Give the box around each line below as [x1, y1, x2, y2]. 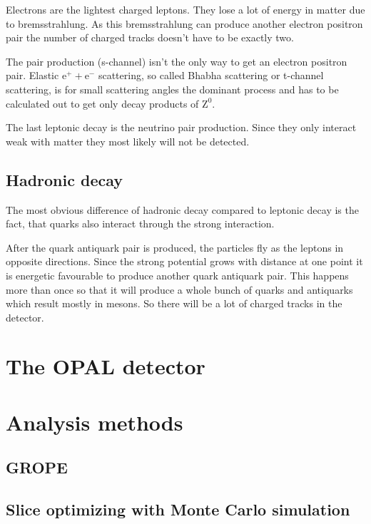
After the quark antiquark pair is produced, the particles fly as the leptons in [6, 240, 344, 255]
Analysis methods [6, 407, 183, 436]
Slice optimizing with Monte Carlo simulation [6, 498, 350, 520]
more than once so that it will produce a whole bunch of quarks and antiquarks [6, 282, 353, 297]
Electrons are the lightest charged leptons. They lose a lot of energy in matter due [6, 2, 365, 16]
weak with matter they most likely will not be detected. [6, 133, 250, 148]
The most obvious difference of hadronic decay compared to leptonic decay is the [6, 202, 359, 217]
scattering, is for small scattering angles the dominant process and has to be [6, 81, 339, 96]
